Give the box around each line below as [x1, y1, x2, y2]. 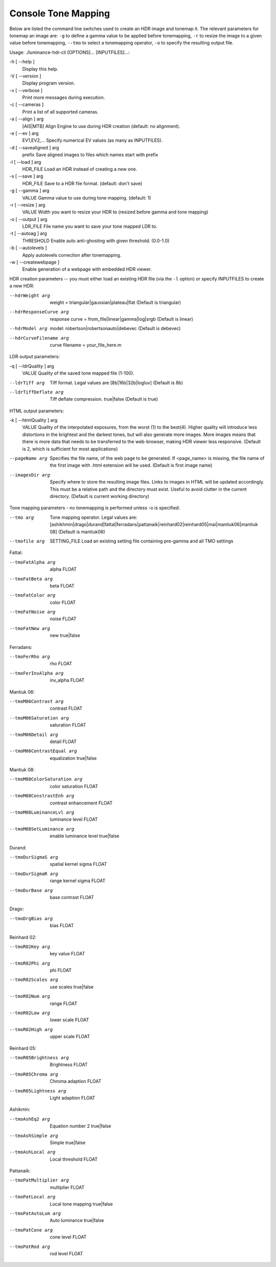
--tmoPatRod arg [9, 1243, 51, 1250]
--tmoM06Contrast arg [9, 698, 64, 704]
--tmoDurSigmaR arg [9, 870, 58, 877]
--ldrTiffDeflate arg [9, 389, 64, 395]
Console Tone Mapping [9, 8, 110, 19]
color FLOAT [50, 599, 76, 605]
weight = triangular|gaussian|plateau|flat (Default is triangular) [50, 299, 181, 305]
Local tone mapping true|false [50, 1200, 113, 1207]
